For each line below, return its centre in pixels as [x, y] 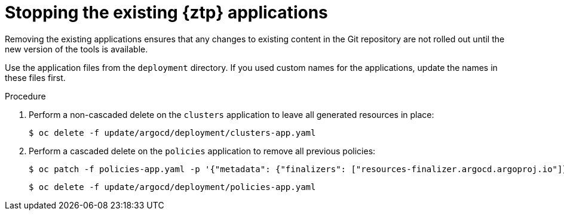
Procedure [25, 96]
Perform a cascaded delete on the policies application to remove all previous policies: [202, 151]
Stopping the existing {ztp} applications [166, 13]
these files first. [35, 77]
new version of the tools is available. [76, 49]
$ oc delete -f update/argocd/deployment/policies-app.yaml [172, 187]
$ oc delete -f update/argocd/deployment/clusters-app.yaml [172, 133]
